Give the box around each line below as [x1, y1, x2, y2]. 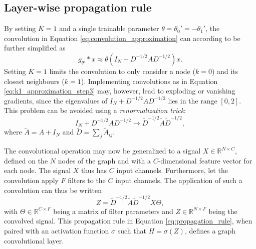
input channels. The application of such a [115, 174, 242, 185]
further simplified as [4, 42, 66, 53]
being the [208, 205, 237, 216]
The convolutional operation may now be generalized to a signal [4, 145, 201, 156]
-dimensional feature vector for [158, 155, 252, 165]
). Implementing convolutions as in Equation [81, 75, 218, 86]
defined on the [4, 155, 48, 165]
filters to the [68, 174, 106, 185]
